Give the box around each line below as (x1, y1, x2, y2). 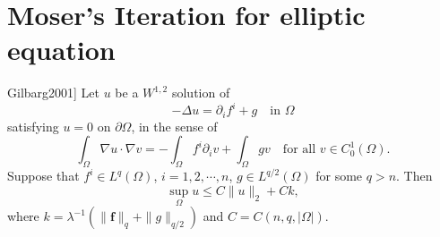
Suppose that (7, 166, 80, 185)
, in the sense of (131, 116, 218, 135)
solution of (171, 83, 230, 102)
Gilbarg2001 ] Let (7, 83, 100, 102)
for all (282, 143, 316, 157)
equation (7, 31, 116, 68)
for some (315, 166, 363, 185)
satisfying (7, 116, 59, 135)
